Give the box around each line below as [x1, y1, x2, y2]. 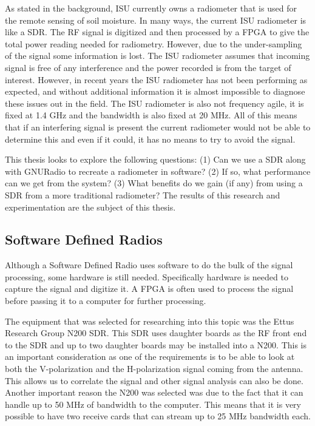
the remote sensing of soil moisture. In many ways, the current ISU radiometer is [5, 13, 307, 26]
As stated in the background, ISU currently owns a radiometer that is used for [5, 2, 297, 14]
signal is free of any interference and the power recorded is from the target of [5, 61, 291, 73]
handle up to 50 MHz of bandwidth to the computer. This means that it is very [5, 397, 301, 410]
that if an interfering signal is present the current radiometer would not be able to [5, 120, 311, 133]
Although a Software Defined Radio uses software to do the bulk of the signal [5, 259, 293, 271]
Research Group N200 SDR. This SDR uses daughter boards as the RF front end [5, 326, 307, 339]
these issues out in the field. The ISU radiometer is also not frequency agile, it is [5, 96, 304, 109]
